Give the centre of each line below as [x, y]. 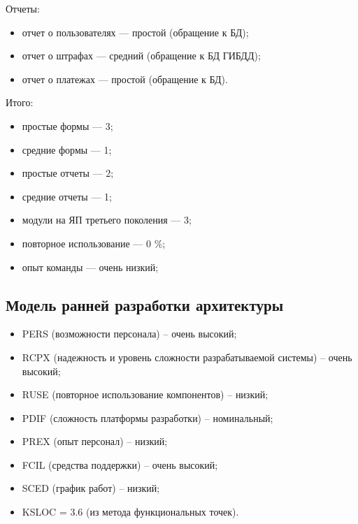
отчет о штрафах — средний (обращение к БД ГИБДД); [141, 56]
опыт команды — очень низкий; [90, 267]
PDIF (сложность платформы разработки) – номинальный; [148, 417]
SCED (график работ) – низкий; [91, 488]
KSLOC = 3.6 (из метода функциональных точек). [130, 512]
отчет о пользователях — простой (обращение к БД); [135, 32]
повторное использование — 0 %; [94, 243]
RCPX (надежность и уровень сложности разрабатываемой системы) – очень [187, 357]
